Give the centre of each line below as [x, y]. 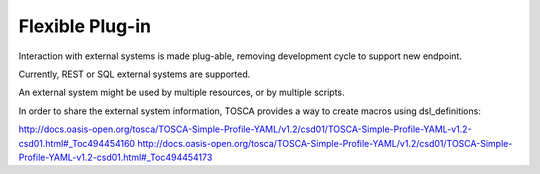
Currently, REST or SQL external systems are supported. [134, 74]
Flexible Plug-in [85, 26]
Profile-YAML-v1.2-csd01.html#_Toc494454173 [115, 157]
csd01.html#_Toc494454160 [76, 143]
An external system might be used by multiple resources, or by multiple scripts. [181, 92]
